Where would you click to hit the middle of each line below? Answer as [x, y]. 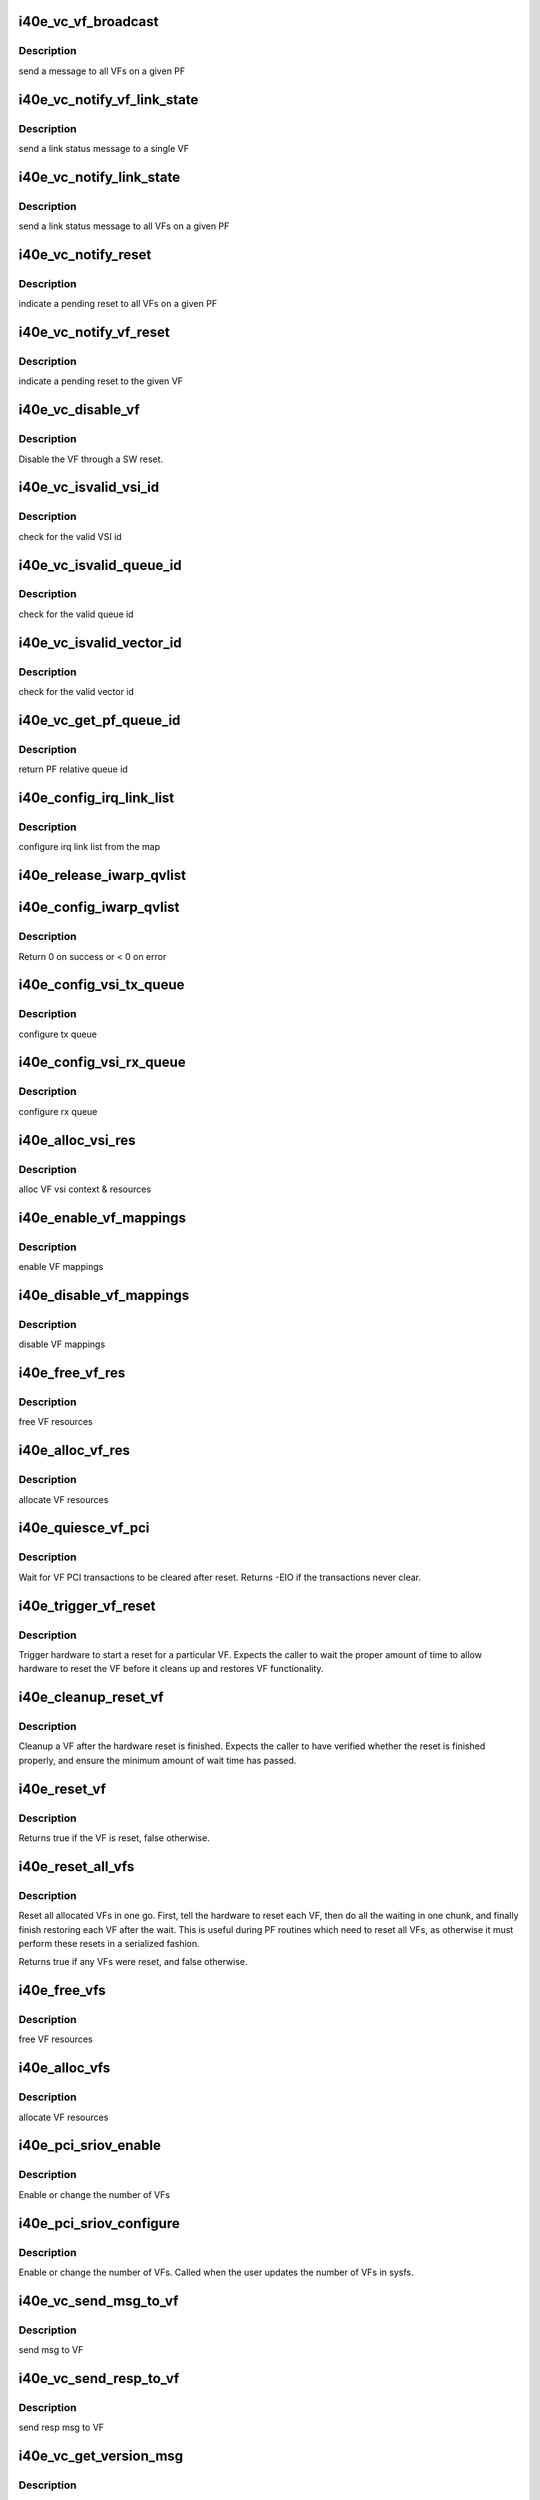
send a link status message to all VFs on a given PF [124, 226]
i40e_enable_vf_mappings [102, 1217]
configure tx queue [57, 1034]
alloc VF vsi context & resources [85, 1189]
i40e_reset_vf [62, 1788]
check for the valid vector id [76, 692]
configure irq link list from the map [89, 847]
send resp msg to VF [61, 2427]
